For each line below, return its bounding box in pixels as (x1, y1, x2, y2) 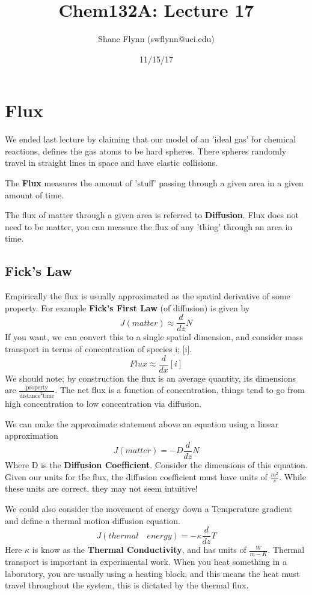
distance (19, 393, 41, 400)
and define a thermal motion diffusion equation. (5, 514, 180, 526)
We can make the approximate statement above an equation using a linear (5, 417, 279, 430)
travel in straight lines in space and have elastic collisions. (5, 156, 218, 169)
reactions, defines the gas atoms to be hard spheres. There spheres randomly (5, 144, 287, 157)
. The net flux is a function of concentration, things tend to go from (55, 383, 305, 396)
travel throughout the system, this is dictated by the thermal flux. (5, 579, 249, 591)
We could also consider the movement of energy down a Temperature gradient (5, 502, 292, 515)
